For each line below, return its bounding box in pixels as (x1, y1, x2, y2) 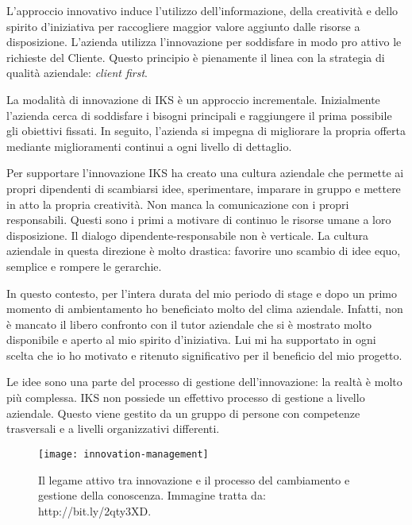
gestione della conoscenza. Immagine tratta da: (38, 487, 266, 504)
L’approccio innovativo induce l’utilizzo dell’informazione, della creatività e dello (6, 2, 399, 18)
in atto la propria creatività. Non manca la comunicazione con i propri (6, 195, 349, 212)
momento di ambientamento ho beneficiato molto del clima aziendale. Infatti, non (6, 300, 403, 317)
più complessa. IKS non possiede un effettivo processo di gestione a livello (6, 389, 365, 406)
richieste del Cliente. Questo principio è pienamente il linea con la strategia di (6, 48, 385, 65)
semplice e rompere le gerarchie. (6, 257, 162, 274)
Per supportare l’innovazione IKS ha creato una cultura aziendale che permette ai (6, 164, 404, 181)
